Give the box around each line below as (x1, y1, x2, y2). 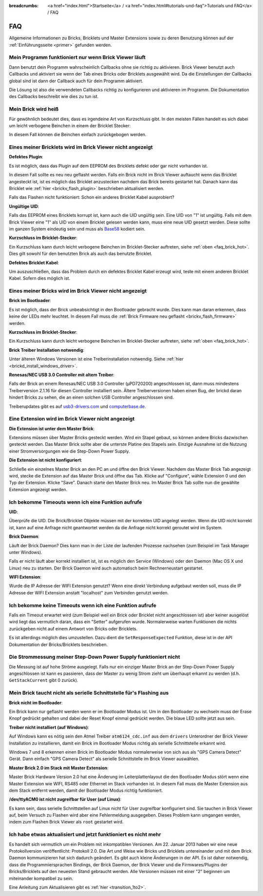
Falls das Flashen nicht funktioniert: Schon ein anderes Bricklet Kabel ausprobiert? (9, 194, 175, 200)
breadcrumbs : (9, 3, 39, 8)
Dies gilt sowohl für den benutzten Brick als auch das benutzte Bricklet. (9, 251, 153, 257)
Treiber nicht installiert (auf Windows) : (9, 724, 90, 730)
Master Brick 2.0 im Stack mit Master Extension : (9, 765, 109, 771)
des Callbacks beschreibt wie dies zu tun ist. (9, 94, 99, 99)
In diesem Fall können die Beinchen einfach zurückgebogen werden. (9, 132, 147, 137)
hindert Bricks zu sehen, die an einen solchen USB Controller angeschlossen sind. (9, 395, 174, 400)
